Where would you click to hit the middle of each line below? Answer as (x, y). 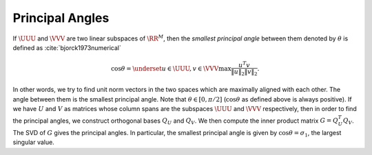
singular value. (33, 142)
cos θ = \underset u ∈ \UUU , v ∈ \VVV (165, 68)
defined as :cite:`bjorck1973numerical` (67, 47)
